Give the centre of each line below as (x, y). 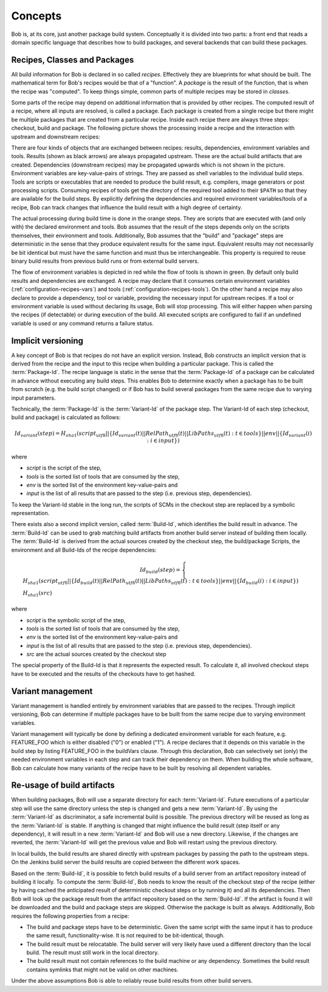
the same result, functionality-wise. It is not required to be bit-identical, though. (125, 935)
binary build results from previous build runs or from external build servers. (105, 261)
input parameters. (33, 398)
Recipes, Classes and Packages (73, 60)
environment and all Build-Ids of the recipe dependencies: (84, 550)
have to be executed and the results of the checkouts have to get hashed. (103, 674)
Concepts (36, 16)
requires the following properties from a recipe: (70, 916)
